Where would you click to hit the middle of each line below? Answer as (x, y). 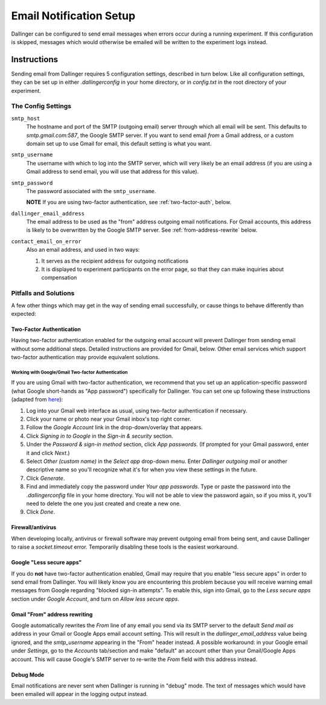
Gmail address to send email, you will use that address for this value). (113, 171)
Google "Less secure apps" (46, 563)
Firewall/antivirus (34, 528)
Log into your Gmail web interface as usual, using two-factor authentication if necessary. (137, 410)
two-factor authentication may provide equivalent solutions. (85, 357)
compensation (59, 278)
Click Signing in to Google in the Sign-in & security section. (100, 436)
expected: (24, 313)
